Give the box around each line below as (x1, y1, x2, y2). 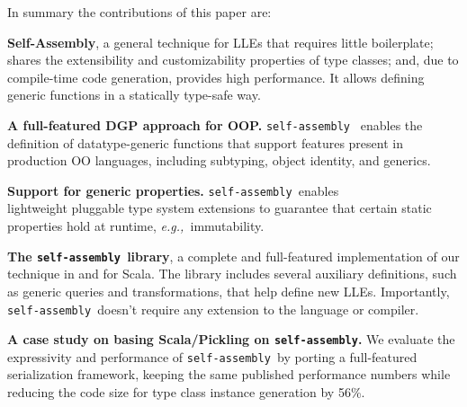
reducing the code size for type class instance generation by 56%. (7, 383, 365, 402)
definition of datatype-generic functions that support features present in (7, 133, 403, 152)
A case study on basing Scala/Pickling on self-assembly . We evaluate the (7, 330, 455, 349)
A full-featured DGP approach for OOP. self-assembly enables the (7, 115, 423, 134)
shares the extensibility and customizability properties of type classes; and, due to (7, 50, 459, 69)
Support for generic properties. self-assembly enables (7, 181, 339, 199)
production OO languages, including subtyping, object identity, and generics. (7, 151, 431, 170)
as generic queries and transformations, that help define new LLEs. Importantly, (7, 281, 450, 300)
